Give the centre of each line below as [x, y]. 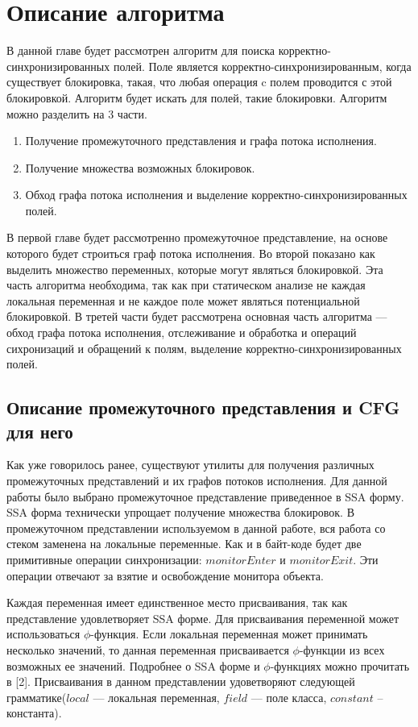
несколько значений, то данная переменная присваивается [148, 649]
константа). [34, 713]
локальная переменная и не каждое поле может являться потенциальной [183, 300]
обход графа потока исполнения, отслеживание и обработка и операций [182, 332]
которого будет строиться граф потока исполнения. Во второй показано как [191, 253]
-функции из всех [342, 649]
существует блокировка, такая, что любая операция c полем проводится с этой [199, 82]
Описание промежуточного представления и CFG [203, 407]
